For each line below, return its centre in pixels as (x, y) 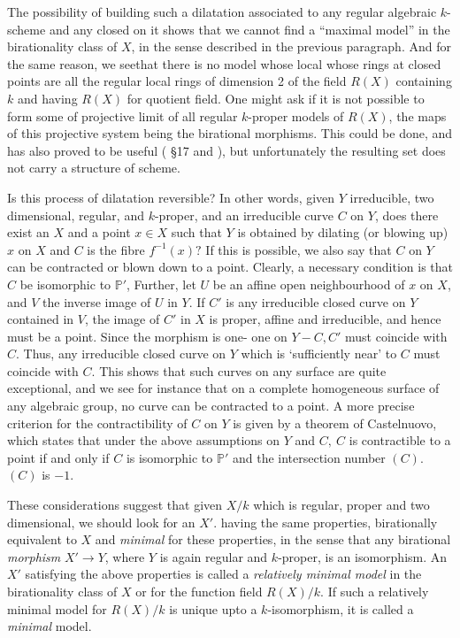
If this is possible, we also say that (299, 249)
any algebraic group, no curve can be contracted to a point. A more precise (211, 406)
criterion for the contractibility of (97, 423)
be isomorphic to (65, 284)
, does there (406, 215)
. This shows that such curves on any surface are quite (239, 370)
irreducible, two (392, 197)
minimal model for (57, 608)
